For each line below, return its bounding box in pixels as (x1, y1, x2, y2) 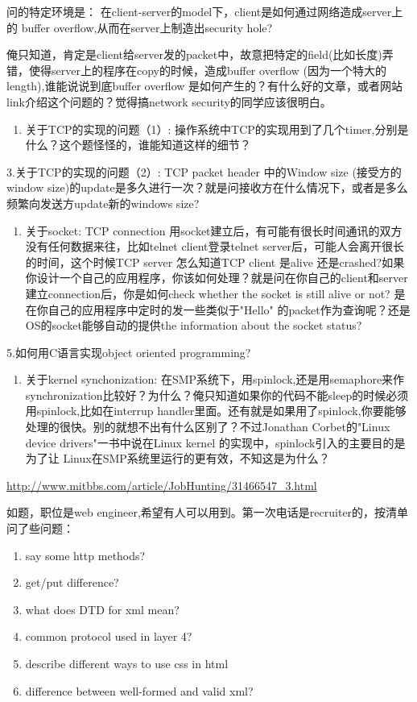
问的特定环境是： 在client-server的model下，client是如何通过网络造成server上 (6, 3, 403, 19)
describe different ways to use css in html (25, 655, 229, 671)
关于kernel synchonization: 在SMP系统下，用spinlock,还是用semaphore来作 (25, 371, 405, 388)
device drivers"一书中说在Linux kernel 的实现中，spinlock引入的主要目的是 (25, 434, 406, 451)
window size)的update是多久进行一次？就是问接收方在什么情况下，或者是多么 (6, 179, 408, 196)
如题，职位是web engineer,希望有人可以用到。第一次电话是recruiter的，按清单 (6, 504, 409, 521)
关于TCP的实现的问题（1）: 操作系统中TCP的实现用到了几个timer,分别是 (25, 120, 409, 137)
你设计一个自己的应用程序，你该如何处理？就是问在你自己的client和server (25, 269, 408, 286)
